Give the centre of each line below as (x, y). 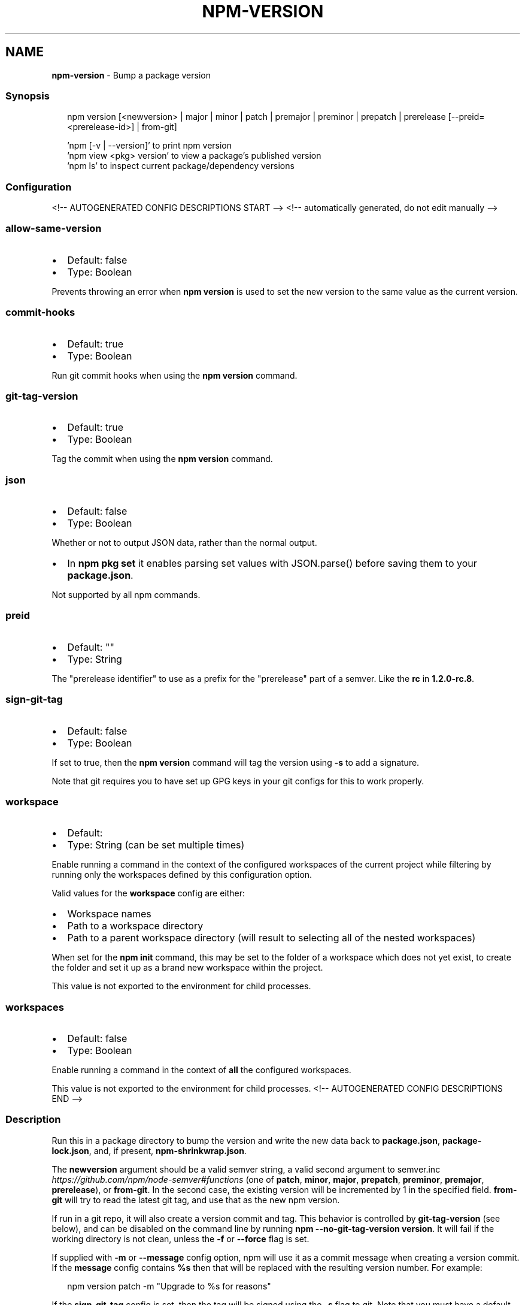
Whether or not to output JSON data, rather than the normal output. (184, 543)
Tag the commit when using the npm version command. (162, 459)
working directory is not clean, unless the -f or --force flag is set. (180, 1238)
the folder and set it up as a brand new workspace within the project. (187, 968)
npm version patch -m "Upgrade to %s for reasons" (169, 1286)
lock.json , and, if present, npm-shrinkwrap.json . (149, 1150)
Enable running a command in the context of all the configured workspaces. (201, 1070)
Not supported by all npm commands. (126, 595)
